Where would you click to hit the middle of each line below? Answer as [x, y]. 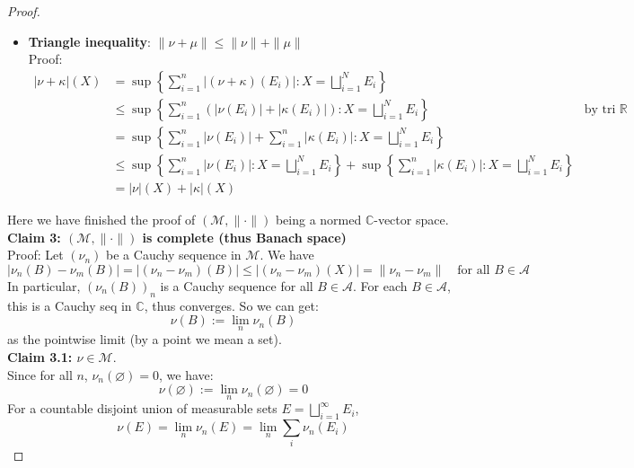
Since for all [40, 374]
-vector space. [411, 219]
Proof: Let [35, 255]
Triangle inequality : [89, 41]
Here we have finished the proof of [101, 219]
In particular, [44, 285]
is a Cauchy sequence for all [237, 285]
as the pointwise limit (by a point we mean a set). [145, 339]
